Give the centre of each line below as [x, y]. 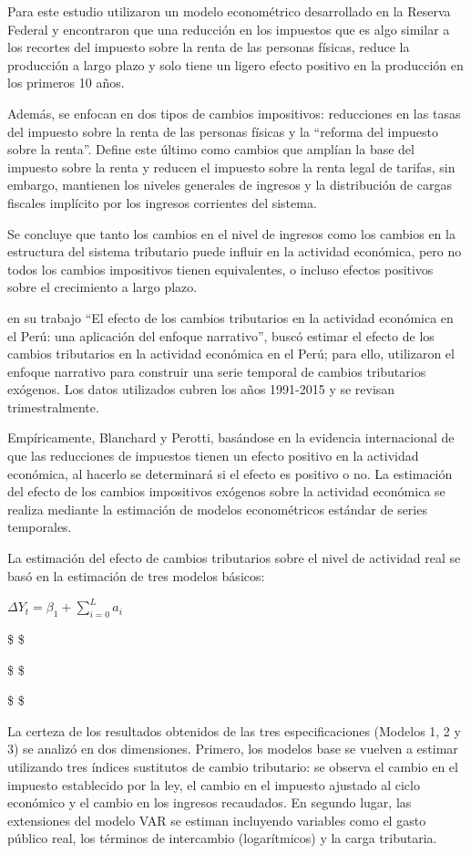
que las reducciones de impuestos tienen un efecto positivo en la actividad [213, 456]
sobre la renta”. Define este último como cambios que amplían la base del [211, 149]
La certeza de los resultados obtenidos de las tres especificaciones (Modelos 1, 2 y [234, 730]
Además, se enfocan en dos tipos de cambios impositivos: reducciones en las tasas [234, 113]
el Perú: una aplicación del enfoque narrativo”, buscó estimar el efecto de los [221, 335]
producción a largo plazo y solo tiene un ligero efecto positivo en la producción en [235, 64]
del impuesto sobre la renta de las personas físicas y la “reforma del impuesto [223, 131]
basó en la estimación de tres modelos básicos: [136, 575]
